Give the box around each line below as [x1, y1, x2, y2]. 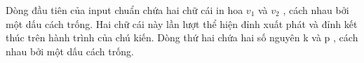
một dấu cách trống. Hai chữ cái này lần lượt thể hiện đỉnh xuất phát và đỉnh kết [6, 16, 358, 31]
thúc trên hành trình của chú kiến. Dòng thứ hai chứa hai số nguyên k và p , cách [6, 30, 358, 45]
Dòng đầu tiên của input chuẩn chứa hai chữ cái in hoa [6, 3, 243, 17]
